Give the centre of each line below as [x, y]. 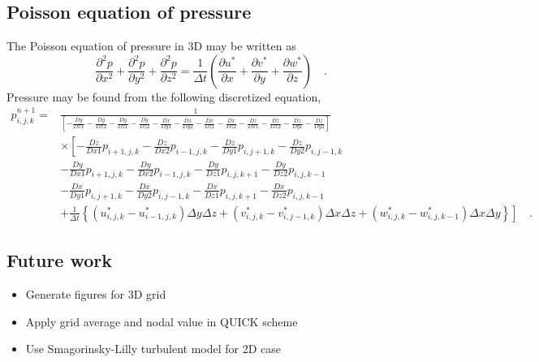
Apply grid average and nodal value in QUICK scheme [162, 321]
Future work [60, 260]
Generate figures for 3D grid [96, 293]
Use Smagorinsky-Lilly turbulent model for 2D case [153, 349]
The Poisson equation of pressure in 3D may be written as [151, 46]
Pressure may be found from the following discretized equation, [164, 96]
